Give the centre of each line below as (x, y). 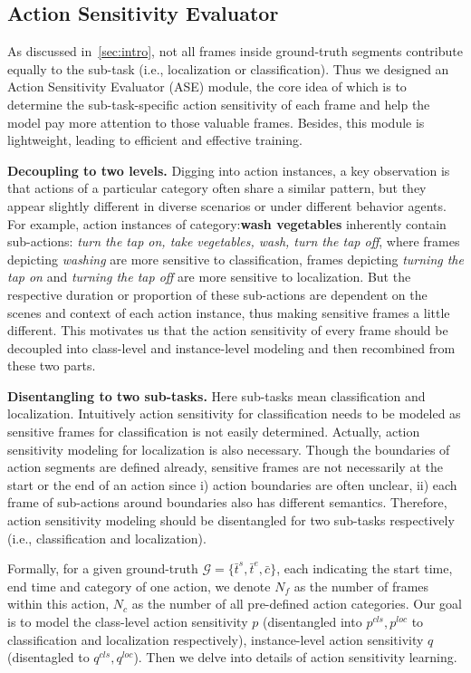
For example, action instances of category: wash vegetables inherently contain (227, 223)
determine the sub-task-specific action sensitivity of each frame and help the (219, 104)
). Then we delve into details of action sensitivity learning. (295, 657)
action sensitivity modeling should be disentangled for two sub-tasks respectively (231, 520)
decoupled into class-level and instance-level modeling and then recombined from (231, 347)
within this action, (58, 604)
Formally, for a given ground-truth (103, 568)
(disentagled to (48, 657)
